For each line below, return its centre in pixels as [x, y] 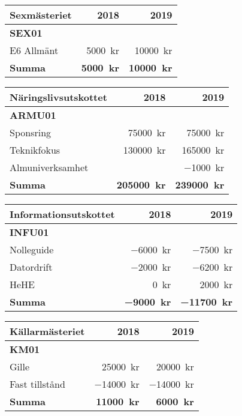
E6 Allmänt [34, 50]
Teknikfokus [35, 150]
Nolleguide [32, 249]
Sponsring [31, 132]
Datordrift [31, 267]
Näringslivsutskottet [58, 97]
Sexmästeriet [41, 15]
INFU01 [29, 232]
